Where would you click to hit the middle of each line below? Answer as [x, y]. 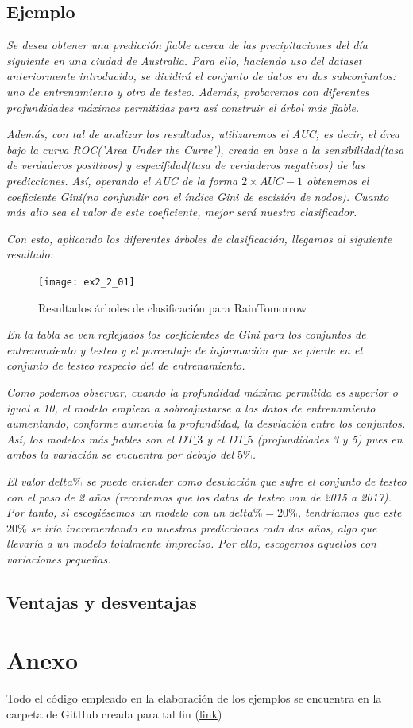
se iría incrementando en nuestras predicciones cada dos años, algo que [204, 527]
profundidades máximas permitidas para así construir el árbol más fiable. [183, 107]
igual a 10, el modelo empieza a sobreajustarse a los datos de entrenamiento [191, 407]
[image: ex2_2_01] [87, 282]
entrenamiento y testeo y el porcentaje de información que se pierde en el [185, 349]
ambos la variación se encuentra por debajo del [120, 454]
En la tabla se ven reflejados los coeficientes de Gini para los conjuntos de [186, 334]
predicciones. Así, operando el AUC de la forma [122, 180]
